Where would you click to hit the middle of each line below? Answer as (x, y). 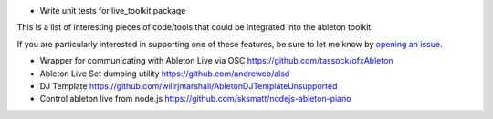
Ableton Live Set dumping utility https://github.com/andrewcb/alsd (165, 74)
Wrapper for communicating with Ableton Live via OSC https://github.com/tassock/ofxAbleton (216, 61)
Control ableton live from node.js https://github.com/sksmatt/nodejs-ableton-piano (195, 99)
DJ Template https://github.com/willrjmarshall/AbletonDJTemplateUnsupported (189, 85)
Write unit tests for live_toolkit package (113, 10)
